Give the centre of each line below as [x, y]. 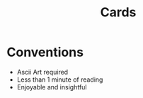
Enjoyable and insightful [52, 87]
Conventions [45, 52]
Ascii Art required [42, 72]
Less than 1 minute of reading [60, 80]
